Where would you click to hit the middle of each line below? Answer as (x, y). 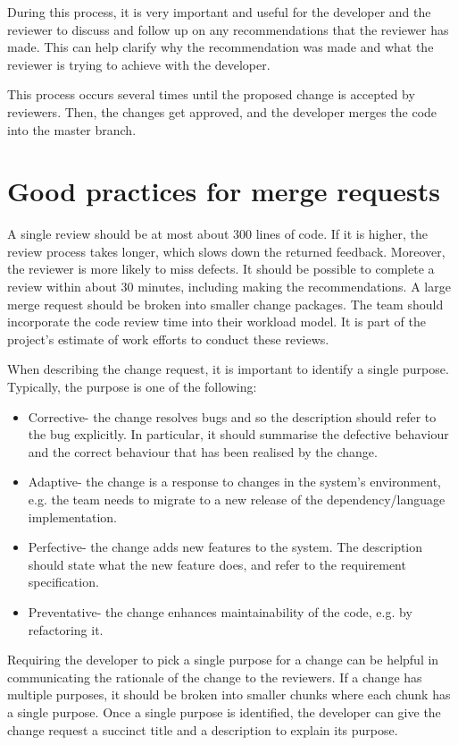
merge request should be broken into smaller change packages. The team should (225, 304)
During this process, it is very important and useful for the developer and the (219, 12)
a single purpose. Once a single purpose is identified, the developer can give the (224, 711)
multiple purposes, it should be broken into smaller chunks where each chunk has (229, 694)
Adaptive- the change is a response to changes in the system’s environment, (234, 482)
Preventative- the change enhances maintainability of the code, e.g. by (220, 611)
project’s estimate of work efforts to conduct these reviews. (168, 339)
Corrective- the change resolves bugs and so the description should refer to (232, 416)
